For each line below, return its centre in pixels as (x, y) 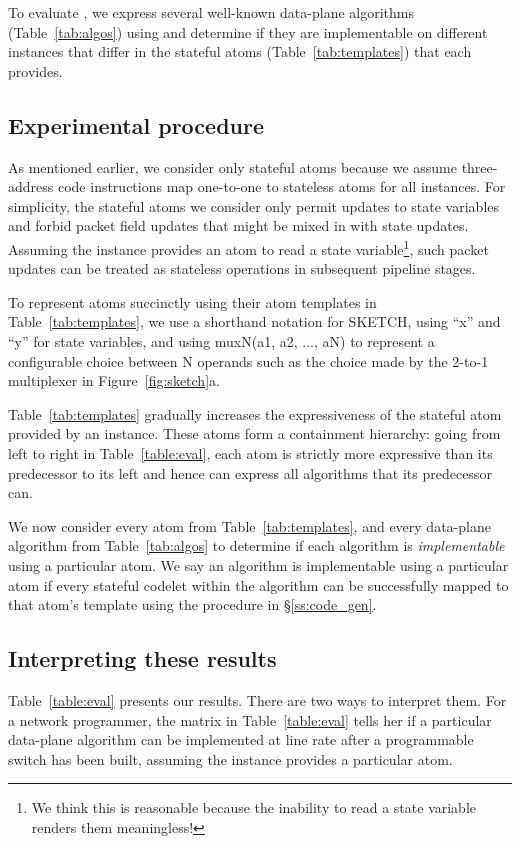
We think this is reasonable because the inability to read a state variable (254, 807)
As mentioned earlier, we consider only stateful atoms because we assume (232, 166)
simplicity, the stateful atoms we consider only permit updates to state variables (254, 205)
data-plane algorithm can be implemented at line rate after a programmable (241, 739)
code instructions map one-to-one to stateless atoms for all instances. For (281, 186)
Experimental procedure (136, 124)
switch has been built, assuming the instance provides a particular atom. (230, 758)
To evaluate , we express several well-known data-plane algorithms (211, 12)
